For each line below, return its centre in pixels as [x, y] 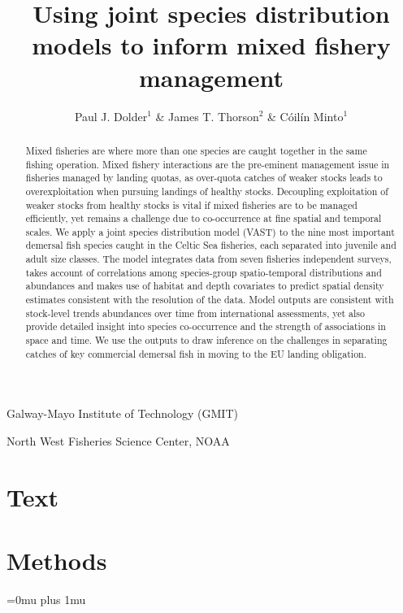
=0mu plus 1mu [46, 600]
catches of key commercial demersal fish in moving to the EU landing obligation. [196, 353]
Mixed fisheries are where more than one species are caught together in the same [196, 150]
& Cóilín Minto [305, 116]
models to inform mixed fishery [211, 45]
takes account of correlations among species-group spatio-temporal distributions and [204, 272]
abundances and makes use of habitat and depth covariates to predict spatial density [205, 286]
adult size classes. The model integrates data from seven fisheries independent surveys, [208, 259]
